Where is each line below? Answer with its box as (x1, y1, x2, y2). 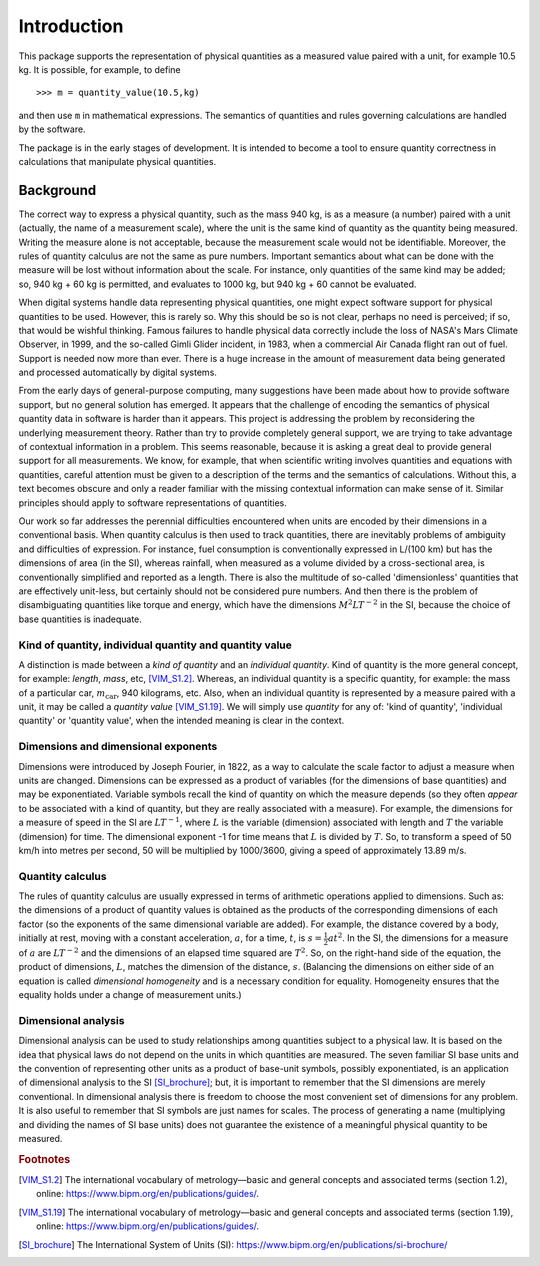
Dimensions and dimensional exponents (18, 740, 218, 754)
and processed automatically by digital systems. (18, 366, 217, 379)
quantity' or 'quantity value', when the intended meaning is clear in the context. (18, 715, 345, 727)
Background (18, 181, 97, 199)
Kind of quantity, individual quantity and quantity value (18, 638, 292, 652)
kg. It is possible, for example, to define (18, 63, 181, 75)
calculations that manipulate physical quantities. (18, 155, 217, 167)
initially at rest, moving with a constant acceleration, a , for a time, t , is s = (18, 932, 322, 944)
